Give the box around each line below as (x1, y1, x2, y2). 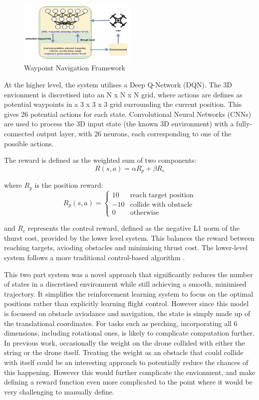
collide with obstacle (130, 201, 193, 208)
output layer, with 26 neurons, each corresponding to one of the (36, 128, 232, 139)
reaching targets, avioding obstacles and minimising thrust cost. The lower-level (4, 242, 248, 253)
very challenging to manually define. (4, 386, 114, 397)
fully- (236, 118, 253, 129)
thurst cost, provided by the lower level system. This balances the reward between (4, 232, 255, 243)
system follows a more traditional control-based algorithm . (4, 252, 185, 263)
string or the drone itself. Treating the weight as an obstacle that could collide (4, 347, 244, 358)
